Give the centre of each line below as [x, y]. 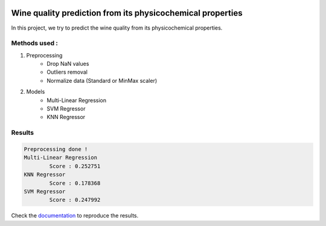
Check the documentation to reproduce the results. [75, 216]
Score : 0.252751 [75, 166]
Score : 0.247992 [75, 200]
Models [36, 92]
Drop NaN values [68, 64]
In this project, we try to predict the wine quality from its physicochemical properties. [117, 28]
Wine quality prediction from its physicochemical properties [127, 13]
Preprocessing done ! [56, 149]
